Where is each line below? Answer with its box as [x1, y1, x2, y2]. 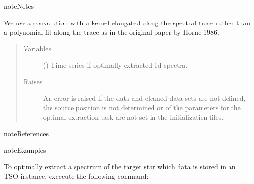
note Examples [4, 144, 46, 155]
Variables [23, 43, 51, 53]
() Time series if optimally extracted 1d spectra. [43, 60, 188, 70]
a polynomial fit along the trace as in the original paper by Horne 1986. [4, 27, 219, 37]
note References [4, 128, 49, 138]
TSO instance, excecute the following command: [4, 171, 149, 181]
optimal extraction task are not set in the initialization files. [43, 112, 224, 122]
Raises [23, 76, 43, 86]
